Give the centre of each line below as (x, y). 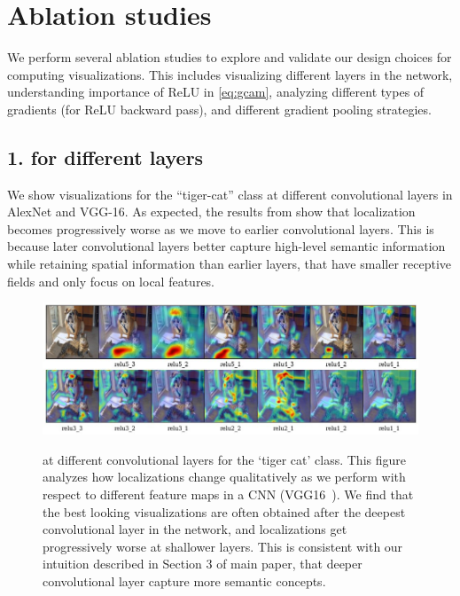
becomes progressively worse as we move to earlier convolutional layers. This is (221, 228)
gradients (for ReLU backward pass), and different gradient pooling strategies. (219, 109)
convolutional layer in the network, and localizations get (195, 529)
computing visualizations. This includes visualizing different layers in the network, (230, 74)
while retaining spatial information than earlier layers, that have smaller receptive (230, 264)
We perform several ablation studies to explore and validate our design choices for (230, 57)
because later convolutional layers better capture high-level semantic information (226, 246)
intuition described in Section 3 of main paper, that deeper (203, 564)
